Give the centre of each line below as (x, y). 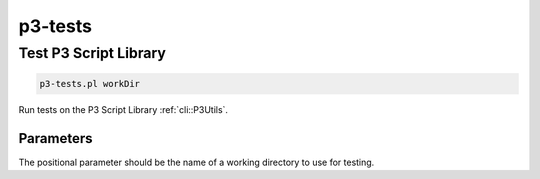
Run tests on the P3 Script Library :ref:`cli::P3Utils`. (123, 109)
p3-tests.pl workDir (89, 83)
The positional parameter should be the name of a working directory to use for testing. (196, 162)
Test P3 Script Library (92, 53)
